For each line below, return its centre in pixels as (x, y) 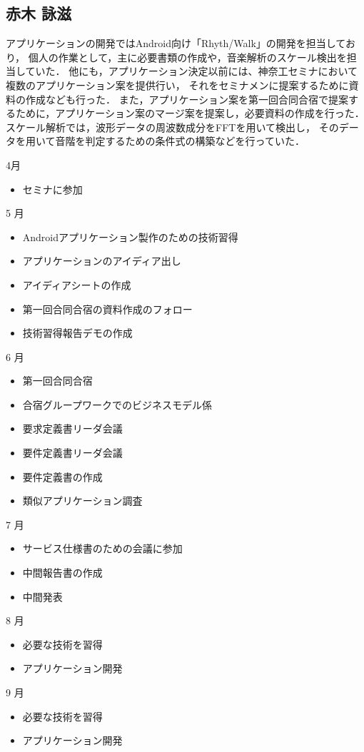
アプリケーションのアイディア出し (102, 261)
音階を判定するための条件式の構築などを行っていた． (180, 141)
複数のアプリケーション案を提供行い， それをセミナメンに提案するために (177, 85)
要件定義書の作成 (62, 476)
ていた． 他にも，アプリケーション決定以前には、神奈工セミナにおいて (191, 71)
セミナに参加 (52, 189)
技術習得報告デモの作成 (77, 333)
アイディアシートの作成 (77, 284)
